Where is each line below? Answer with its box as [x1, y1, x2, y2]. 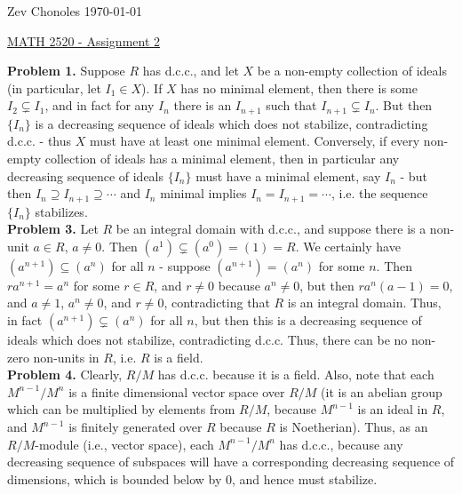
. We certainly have [295, 236, 401, 255]
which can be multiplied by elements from [7, 400, 235, 418]
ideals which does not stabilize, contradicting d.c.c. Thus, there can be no [7, 331, 408, 349]
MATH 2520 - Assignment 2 [7, 31, 161, 50]
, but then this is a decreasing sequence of [194, 311, 422, 330]
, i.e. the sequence [331, 184, 428, 203]
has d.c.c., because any [279, 434, 403, 453]
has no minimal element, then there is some [180, 78, 418, 97]
